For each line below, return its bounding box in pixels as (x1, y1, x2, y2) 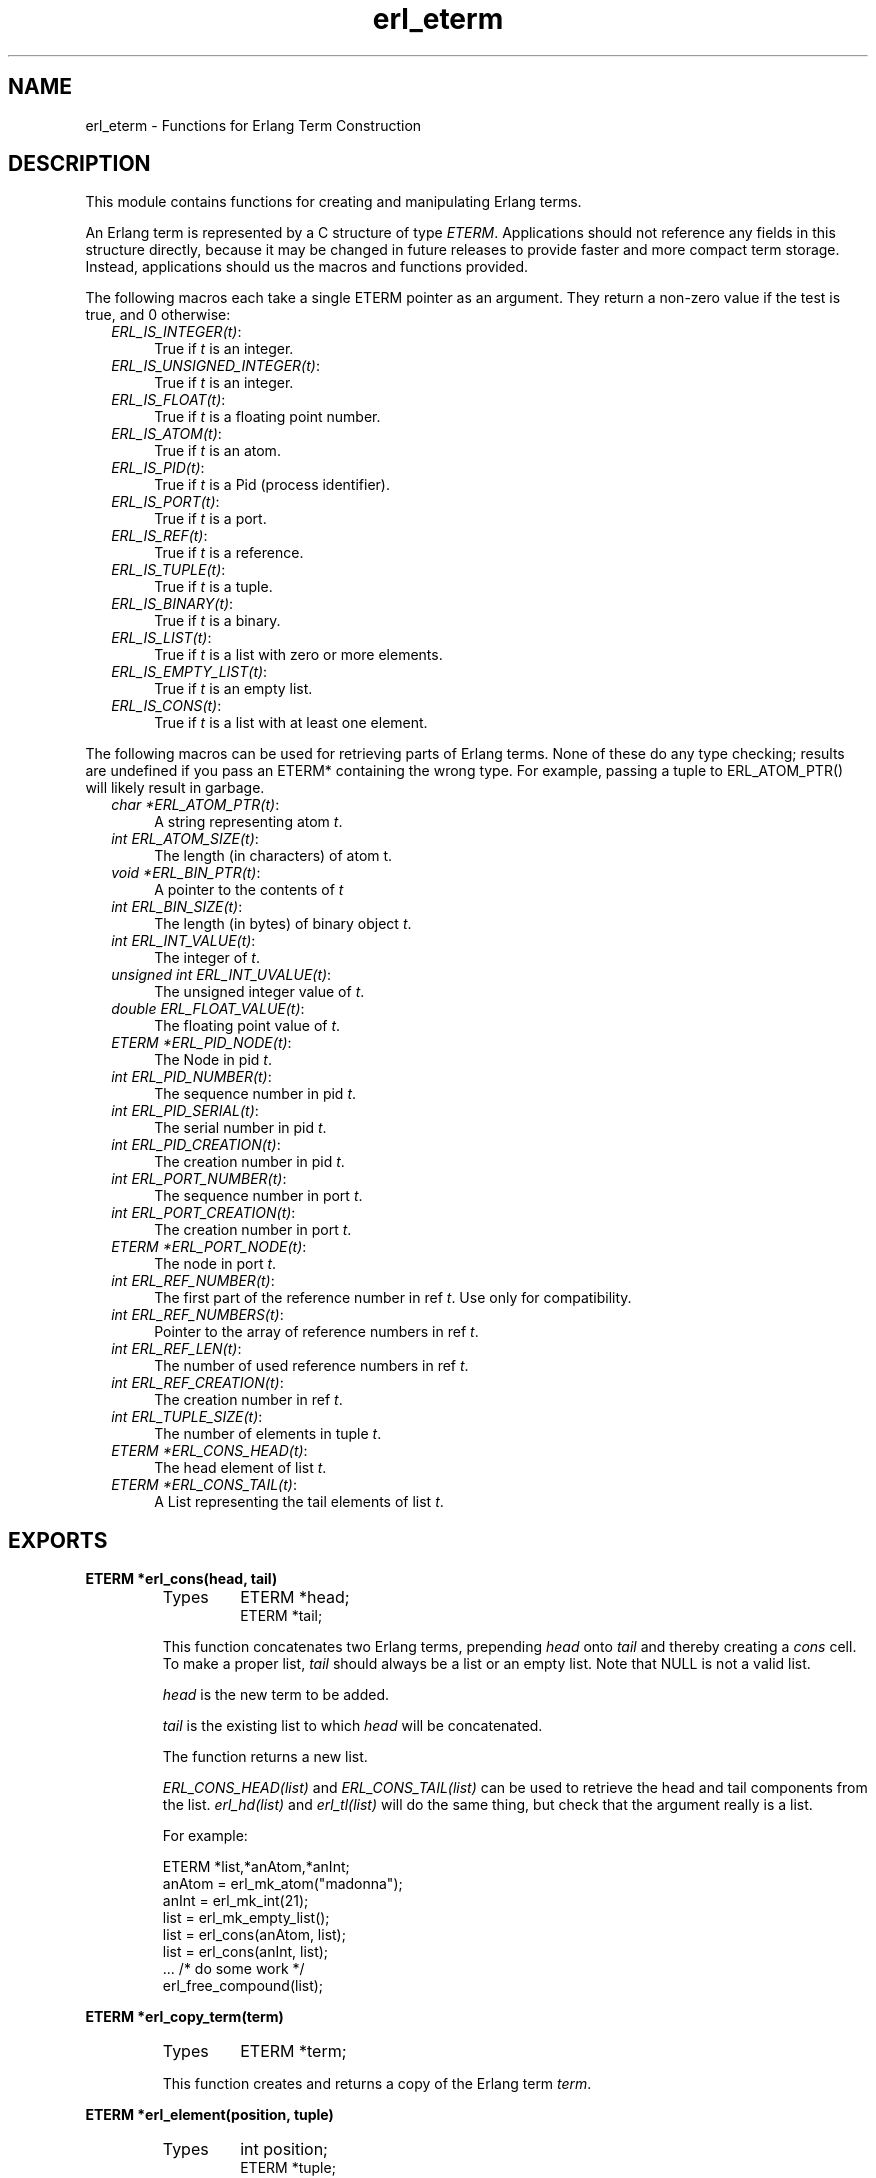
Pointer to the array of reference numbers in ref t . (154, 1323, 479, 1341)
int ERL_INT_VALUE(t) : (111, 932, 256, 950)
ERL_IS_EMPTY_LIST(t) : (111, 663, 268, 681)
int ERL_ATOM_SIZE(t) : (111, 830, 259, 848)
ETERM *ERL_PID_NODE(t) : (111, 1034, 292, 1052)
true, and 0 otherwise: (85, 306, 231, 324)
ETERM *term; (240, 2041, 347, 2062)
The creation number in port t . (154, 1221, 352, 1239)
